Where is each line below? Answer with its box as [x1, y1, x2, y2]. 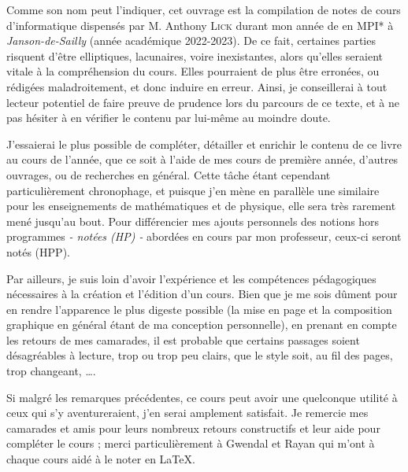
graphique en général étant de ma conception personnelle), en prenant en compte [6, 316, 397, 333]
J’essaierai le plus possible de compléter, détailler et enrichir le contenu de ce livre [6, 135, 402, 152]
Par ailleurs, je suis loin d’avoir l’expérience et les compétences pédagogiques [6, 270, 376, 286]
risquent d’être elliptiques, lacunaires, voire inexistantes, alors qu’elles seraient [6, 47, 384, 64]
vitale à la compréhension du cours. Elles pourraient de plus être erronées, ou [6, 63, 380, 79]
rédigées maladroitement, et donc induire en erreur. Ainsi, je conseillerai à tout [6, 78, 388, 94]
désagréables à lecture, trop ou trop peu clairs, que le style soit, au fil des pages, [6, 347, 393, 363]
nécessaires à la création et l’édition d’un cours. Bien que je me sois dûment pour [6, 286, 398, 302]
